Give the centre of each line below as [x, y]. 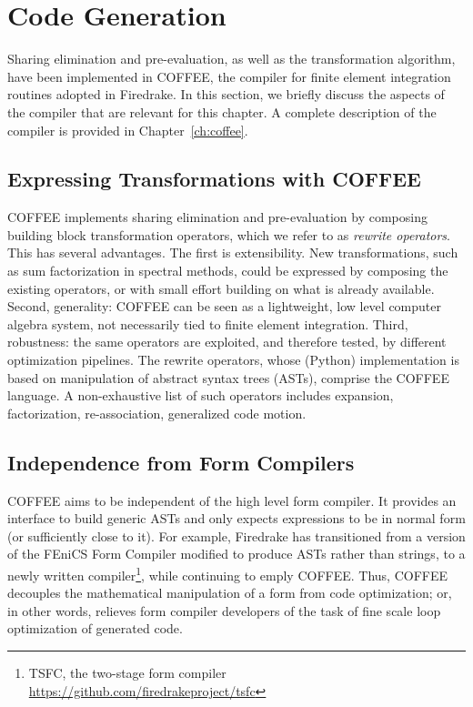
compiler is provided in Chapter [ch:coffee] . [128, 130]
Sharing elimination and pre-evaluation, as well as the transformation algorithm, [231, 59]
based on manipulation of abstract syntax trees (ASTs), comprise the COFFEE [228, 377]
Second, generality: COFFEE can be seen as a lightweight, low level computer [224, 306]
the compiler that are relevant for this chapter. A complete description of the [222, 111]
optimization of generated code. [95, 628]
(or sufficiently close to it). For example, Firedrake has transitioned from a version [236, 535]
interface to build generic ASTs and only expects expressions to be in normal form [236, 518]
